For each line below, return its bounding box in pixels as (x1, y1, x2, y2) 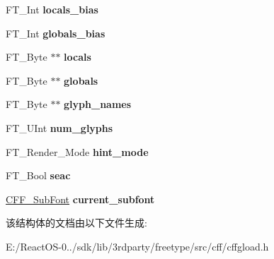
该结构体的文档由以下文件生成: (6, 215, 147, 230)
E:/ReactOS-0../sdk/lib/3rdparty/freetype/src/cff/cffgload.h (6, 239, 269, 253)
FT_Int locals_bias (6, 2, 98, 16)
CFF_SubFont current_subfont (6, 191, 155, 206)
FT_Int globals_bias (6, 25, 105, 40)
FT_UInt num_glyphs (6, 120, 113, 135)
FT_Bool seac (6, 168, 71, 183)
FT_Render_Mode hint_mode (6, 144, 149, 159)
